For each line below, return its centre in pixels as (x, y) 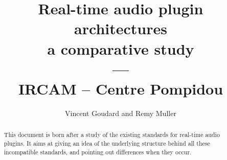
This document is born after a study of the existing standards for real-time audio (112, 135)
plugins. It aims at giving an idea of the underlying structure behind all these (107, 143)
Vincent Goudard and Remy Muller (121, 113)
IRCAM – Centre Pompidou (121, 88)
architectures (121, 28)
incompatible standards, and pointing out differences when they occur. (98, 152)
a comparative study (121, 48)
